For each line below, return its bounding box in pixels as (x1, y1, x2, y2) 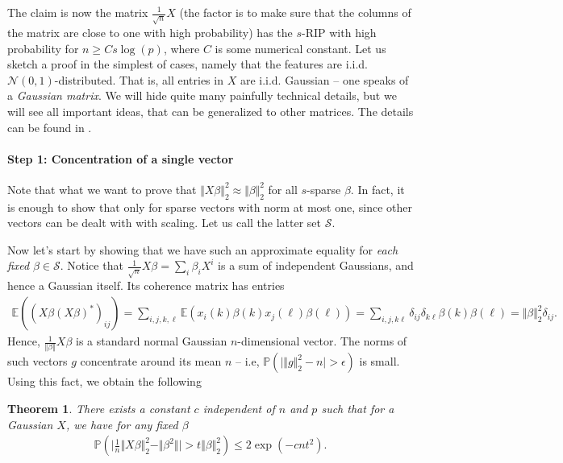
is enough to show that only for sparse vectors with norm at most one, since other (7, 198, 412, 215)
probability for (7, 39, 79, 56)
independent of (202, 399, 275, 416)
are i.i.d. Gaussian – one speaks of (240, 71, 409, 88)
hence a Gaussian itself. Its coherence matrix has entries (7, 277, 285, 294)
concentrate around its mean (80, 353, 222, 370)
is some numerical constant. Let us (215, 39, 386, 56)
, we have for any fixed (65, 415, 178, 432)
